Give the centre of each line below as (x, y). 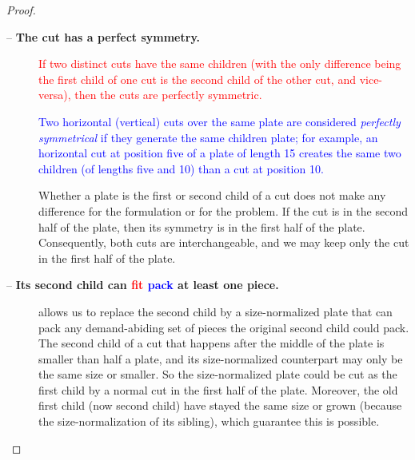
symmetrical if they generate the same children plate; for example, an (208, 137)
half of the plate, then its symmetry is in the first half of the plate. (202, 226)
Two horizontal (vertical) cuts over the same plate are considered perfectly (219, 121)
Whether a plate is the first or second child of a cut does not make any (212, 195)
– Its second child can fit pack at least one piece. (143, 285)
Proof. (21, 10)
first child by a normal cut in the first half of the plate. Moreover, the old (218, 389)
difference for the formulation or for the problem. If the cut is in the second (223, 210)
